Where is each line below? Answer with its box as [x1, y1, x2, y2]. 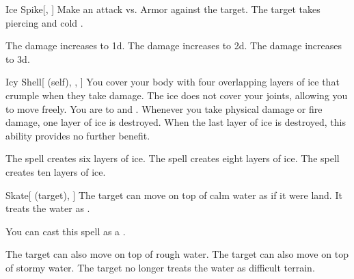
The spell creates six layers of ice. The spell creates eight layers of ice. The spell [5, 151, 340, 165]
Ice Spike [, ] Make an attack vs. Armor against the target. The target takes [5, 2, 321, 16]
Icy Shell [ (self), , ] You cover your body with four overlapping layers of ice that [5, 75, 340, 89]
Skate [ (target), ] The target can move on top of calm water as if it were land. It [5, 187, 342, 202]
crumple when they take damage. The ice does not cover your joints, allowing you [5, 88, 348, 102]
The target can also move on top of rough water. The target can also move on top [5, 247, 349, 261]
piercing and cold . [5, 15, 83, 29]
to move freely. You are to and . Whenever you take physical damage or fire [5, 101, 323, 116]
